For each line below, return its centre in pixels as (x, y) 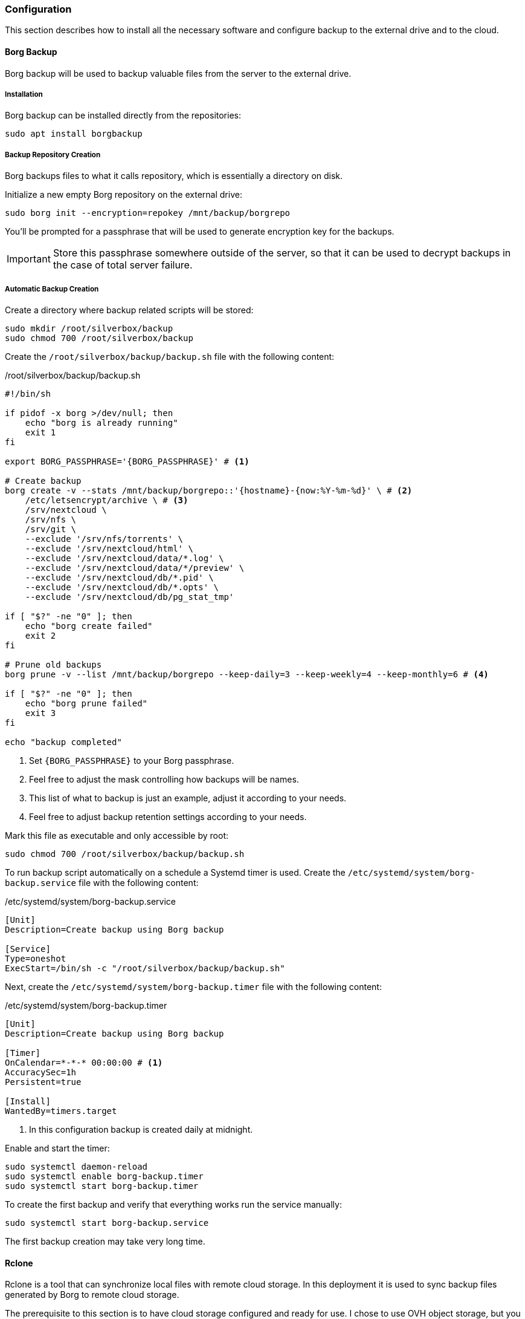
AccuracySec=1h (41, 1072)
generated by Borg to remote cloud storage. (92, 1295)
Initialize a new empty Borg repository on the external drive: (124, 195)
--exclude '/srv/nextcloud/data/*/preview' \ (135, 568)
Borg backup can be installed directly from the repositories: (123, 116)
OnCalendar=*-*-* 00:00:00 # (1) (84, 1062)
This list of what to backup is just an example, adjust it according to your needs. (188, 798)
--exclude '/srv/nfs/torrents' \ (104, 539)
